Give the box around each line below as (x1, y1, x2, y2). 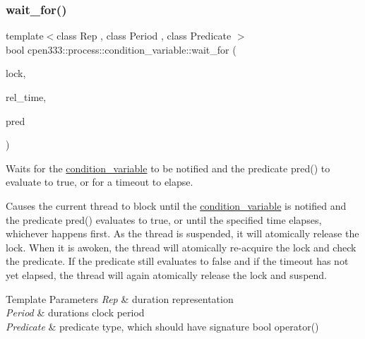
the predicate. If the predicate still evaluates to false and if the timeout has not (6, 254, 349, 268)
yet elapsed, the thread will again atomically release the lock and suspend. (6, 267, 327, 282)
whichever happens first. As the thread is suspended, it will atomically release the (6, 226, 359, 241)
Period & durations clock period (6, 305, 145, 320)
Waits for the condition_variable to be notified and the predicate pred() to (6, 160, 330, 175)
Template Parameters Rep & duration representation (6, 291, 234, 306)
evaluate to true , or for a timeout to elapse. (6, 174, 193, 189)
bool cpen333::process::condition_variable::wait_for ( (6, 42, 237, 56)
